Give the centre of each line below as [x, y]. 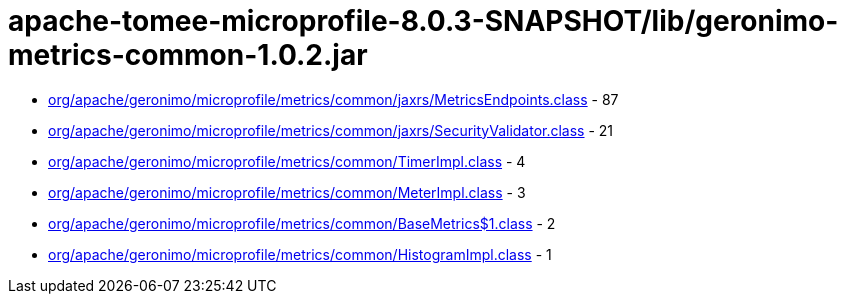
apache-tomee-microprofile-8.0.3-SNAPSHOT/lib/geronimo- [423, 21]
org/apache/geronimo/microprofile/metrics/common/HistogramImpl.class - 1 [300, 254]
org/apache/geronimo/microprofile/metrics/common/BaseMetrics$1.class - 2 [302, 223]
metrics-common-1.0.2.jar [188, 55]
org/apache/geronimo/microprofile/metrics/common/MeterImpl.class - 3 [287, 192]
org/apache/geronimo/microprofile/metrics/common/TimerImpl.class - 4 [287, 161]
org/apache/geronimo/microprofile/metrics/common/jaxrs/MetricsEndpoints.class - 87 [333, 99]
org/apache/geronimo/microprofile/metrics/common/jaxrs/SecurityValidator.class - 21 [331, 130]
